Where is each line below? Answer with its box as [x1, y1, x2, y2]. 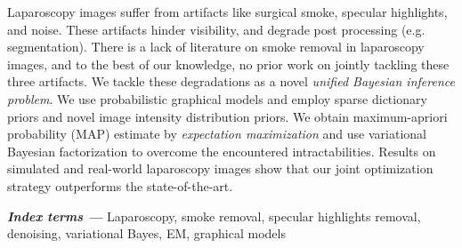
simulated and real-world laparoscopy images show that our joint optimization [7, 159, 434, 178]
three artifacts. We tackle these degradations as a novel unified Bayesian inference [7, 72, 455, 91]
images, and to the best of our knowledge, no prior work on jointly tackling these [7, 54, 450, 73]
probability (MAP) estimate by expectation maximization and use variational [7, 124, 426, 143]
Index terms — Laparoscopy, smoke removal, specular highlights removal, [7, 206, 421, 225]
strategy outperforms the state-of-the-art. [7, 176, 233, 195]
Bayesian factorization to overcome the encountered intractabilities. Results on [7, 141, 436, 160]
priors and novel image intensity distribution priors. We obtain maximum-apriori [7, 107, 448, 125]
